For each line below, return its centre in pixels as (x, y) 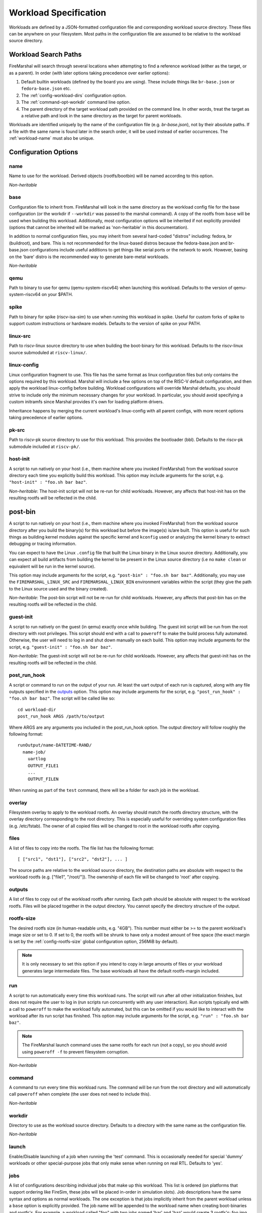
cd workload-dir (37, 709)
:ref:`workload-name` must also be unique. (52, 138)
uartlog (37, 759)
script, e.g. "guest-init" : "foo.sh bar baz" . (61, 647)
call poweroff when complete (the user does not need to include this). (80, 1094)
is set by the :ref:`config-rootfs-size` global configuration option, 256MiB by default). (94, 942)
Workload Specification (57, 13)
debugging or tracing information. (43, 544)
